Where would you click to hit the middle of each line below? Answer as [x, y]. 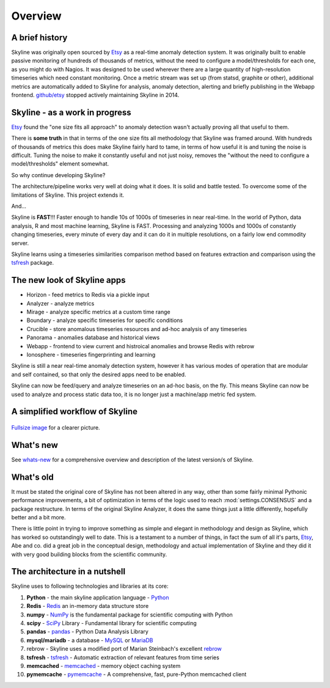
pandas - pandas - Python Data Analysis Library [88, 632]
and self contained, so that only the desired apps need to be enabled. [99, 374]
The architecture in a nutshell [68, 572]
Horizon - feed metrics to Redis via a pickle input [88, 295]
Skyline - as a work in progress [71, 112]
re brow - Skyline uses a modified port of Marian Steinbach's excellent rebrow [124, 649]
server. [20, 243]
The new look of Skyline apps [68, 280]
